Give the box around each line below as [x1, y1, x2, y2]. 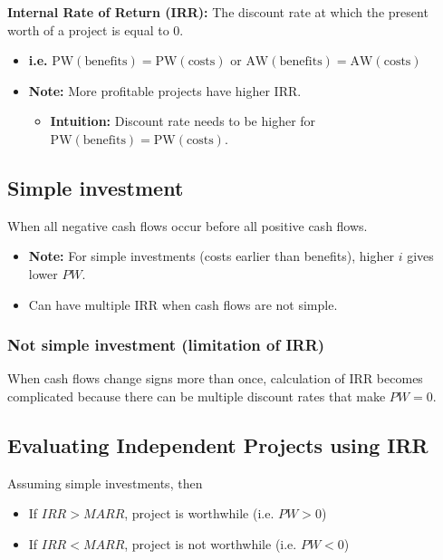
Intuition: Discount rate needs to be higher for [50, 111, 316, 130]
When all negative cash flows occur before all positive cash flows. [7, 216, 368, 235]
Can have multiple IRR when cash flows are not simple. [28, 294, 338, 314]
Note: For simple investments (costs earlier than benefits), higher [28, 246, 394, 266]
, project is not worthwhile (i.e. [124, 534, 297, 553]
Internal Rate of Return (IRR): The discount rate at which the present [7, 3, 429, 21]
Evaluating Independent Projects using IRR [7, 430, 429, 459]
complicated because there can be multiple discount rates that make [7, 386, 386, 405]
